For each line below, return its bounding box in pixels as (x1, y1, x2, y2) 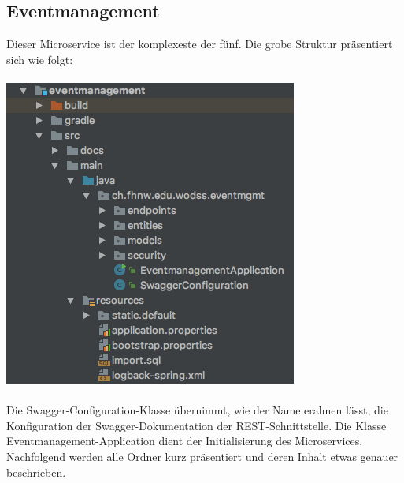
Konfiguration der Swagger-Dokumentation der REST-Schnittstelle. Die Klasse (6, 417, 387, 433)
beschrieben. (6, 463, 66, 480)
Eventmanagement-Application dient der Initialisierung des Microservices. (6, 432, 363, 449)
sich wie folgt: (6, 51, 73, 67)
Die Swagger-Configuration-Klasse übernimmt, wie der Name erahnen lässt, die (6, 402, 388, 418)
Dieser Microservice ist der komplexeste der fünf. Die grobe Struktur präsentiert (6, 36, 393, 52)
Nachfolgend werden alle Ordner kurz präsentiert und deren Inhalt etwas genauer (6, 447, 398, 464)
